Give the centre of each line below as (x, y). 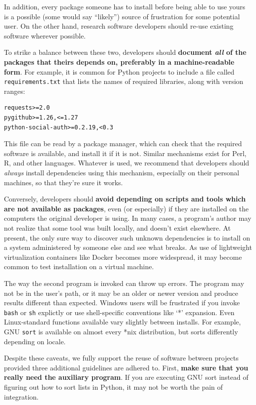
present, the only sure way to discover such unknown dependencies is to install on (127, 237)
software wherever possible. (45, 35)
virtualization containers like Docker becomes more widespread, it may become (123, 257)
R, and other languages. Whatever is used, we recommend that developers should (127, 163)
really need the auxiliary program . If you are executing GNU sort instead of (126, 377)
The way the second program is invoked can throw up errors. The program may (124, 283)
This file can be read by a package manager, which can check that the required (123, 143)
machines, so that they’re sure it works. (64, 182)
